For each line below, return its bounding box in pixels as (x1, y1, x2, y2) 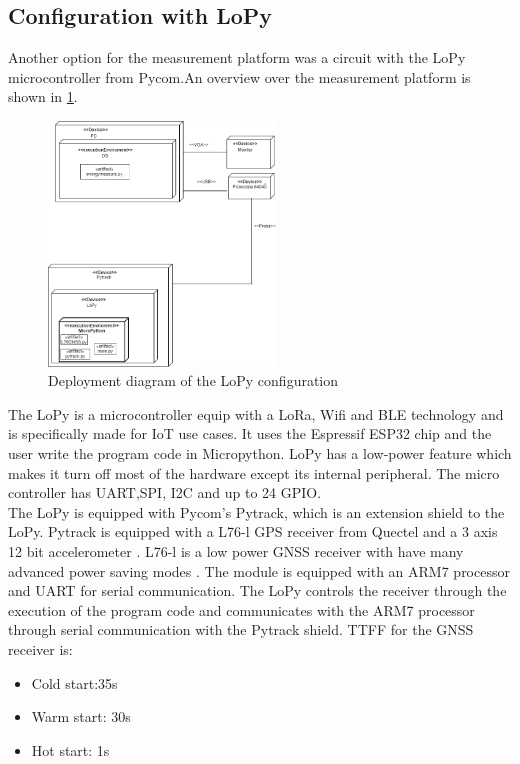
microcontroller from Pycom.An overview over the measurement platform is (8, 66, 471, 87)
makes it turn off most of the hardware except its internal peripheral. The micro (8, 462, 500, 483)
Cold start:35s (31, 672, 118, 693)
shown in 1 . (8, 86, 78, 107)
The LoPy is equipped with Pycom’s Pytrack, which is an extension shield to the (8, 501, 505, 522)
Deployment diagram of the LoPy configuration (48, 370, 339, 391)
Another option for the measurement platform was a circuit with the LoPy (8, 47, 466, 68)
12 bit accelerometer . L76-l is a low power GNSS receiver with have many (8, 540, 464, 561)
